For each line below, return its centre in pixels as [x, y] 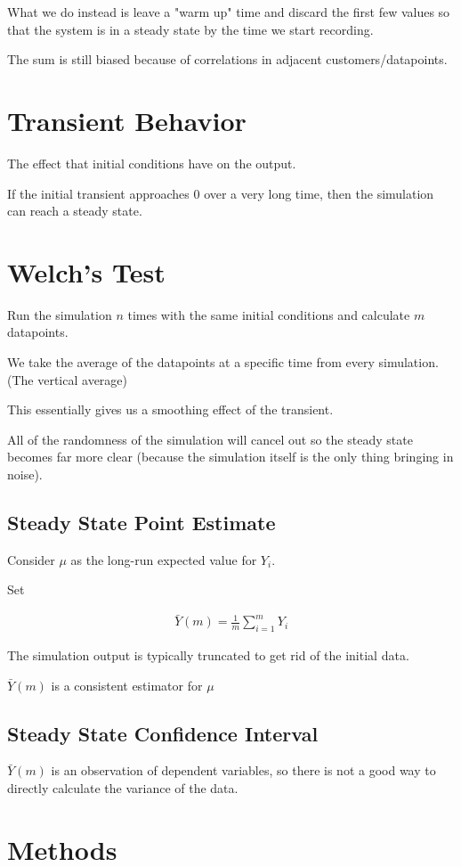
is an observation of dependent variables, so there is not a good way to [243, 770]
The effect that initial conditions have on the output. [152, 163]
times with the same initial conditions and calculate [269, 314]
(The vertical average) [68, 379]
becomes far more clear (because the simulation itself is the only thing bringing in [230, 457]
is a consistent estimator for [127, 685]
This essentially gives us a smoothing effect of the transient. [170, 409]
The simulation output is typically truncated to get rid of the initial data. [208, 655]
